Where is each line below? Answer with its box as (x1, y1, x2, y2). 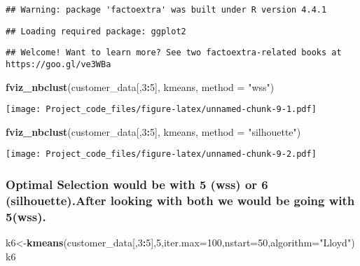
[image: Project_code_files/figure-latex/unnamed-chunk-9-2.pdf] (6, 149, 317, 160)
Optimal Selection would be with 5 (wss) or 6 (6, 176, 268, 193)
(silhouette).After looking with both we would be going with (6, 191, 355, 209)
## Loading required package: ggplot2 (6, 26, 186, 36)
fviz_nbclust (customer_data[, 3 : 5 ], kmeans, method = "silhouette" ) (6, 124, 301, 139)
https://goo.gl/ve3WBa (6, 59, 111, 69)
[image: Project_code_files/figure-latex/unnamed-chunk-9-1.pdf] (6, 104, 317, 115)
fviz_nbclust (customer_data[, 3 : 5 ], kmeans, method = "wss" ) (6, 79, 275, 94)
